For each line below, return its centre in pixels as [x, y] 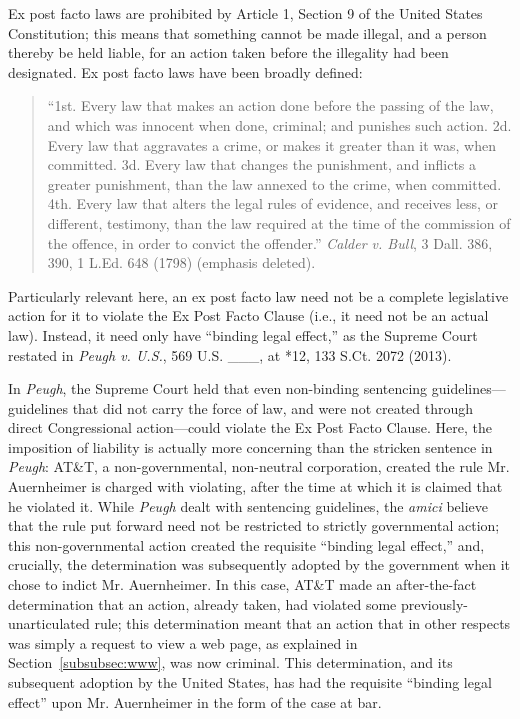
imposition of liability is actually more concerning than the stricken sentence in [250, 446]
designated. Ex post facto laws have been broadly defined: [185, 71]
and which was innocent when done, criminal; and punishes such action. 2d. [279, 124]
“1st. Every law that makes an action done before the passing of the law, [270, 105]
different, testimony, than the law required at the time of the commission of [279, 222]
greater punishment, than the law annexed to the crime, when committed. [274, 183]
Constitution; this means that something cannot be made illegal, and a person [247, 32]
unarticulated [49, 623]
